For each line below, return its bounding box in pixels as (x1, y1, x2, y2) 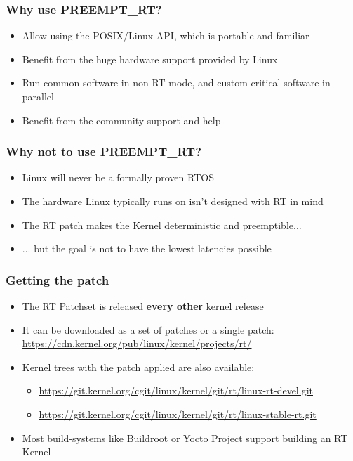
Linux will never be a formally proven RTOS (22, 170, 214, 185)
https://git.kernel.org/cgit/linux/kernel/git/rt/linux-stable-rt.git (39, 406, 317, 421)
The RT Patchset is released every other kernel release (22, 299, 264, 313)
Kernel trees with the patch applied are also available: (22, 359, 255, 374)
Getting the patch (6, 271, 109, 288)
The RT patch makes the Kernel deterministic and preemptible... (22, 217, 302, 232)
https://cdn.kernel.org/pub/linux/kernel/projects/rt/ (22, 336, 252, 351)
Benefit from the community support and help (22, 112, 221, 127)
